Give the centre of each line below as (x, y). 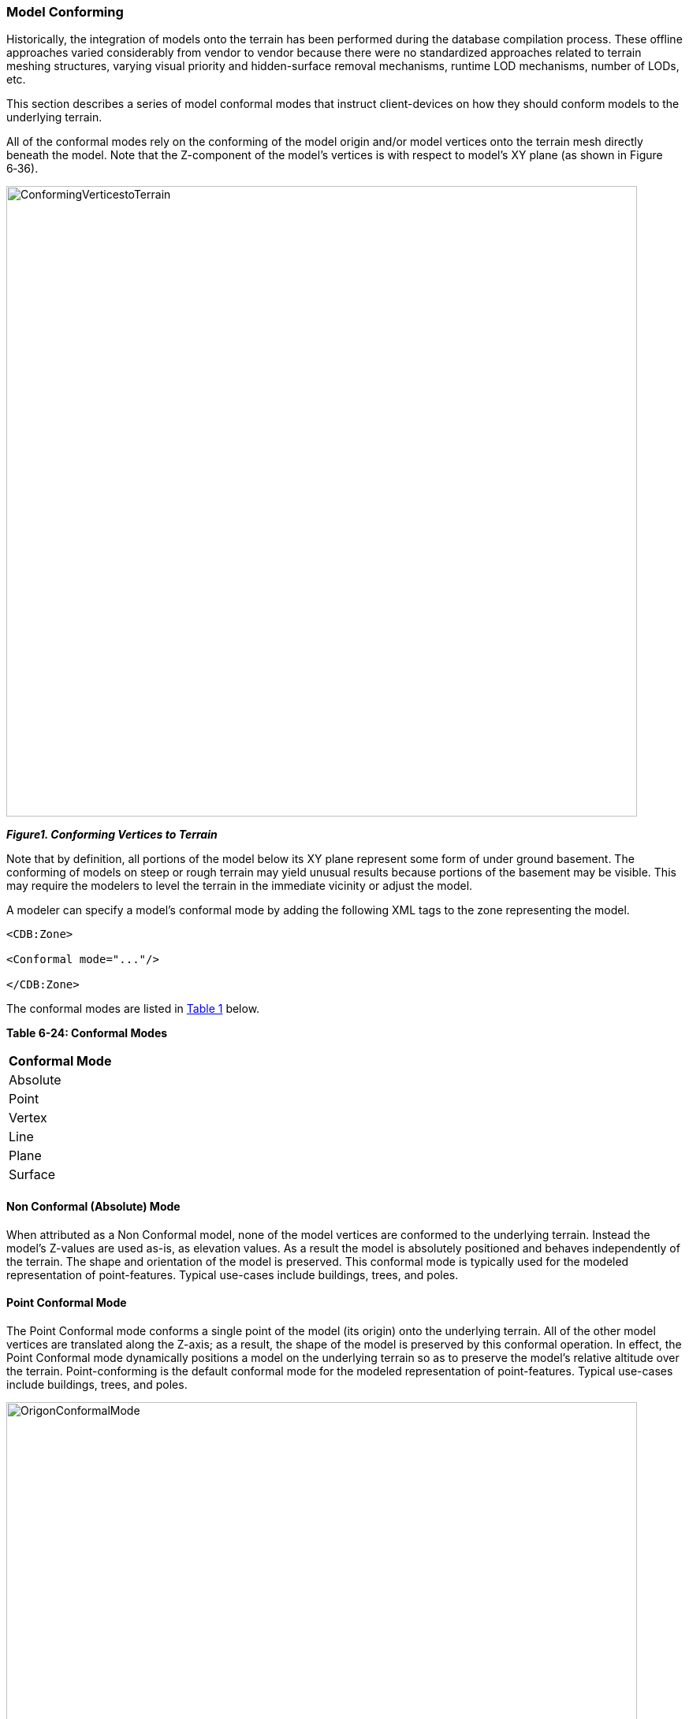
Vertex (28, 1118)
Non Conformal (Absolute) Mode (93, 1206)
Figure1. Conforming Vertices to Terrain (112, 835)
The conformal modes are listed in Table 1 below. (133, 1009)
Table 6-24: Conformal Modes (87, 1033)
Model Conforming (65, 12)
